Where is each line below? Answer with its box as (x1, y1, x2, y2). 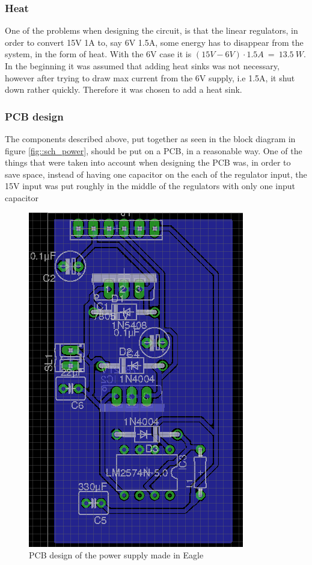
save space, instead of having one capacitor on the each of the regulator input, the (5, 167, 307, 180)
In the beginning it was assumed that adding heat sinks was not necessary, (5, 60, 280, 72)
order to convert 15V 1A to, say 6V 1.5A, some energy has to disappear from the (5, 36, 304, 48)
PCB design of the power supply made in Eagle (29, 549, 204, 561)
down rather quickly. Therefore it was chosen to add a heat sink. (5, 83, 242, 96)
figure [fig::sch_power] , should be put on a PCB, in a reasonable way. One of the (5, 144, 302, 157)
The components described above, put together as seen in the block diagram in (5, 133, 296, 145)
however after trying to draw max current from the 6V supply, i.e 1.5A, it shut (5, 71, 295, 84)
